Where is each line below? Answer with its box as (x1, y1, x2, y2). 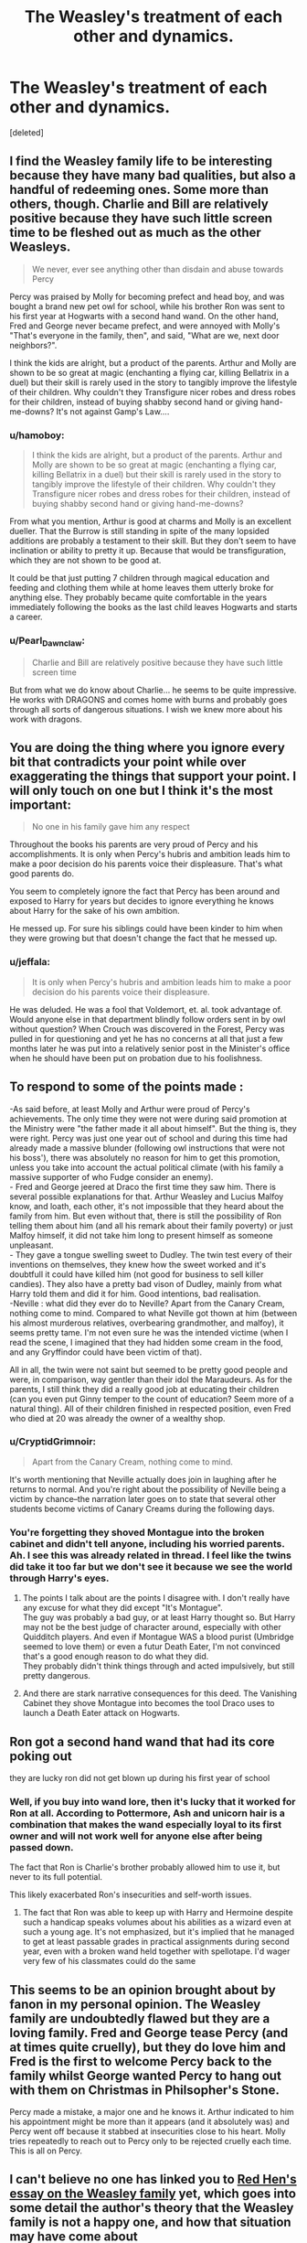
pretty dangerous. (22, 1670, 91, 1681)
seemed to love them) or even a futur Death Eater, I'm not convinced (22, 1641, 281, 1652)
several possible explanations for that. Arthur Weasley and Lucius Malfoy (9, 1191, 284, 1202)
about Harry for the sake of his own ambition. (9, 906, 180, 917)
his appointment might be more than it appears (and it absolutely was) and (9, 2116, 290, 2128)
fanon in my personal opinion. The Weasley (9, 1996, 261, 2012)
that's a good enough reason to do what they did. (22, 1651, 209, 1662)
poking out (9, 1748, 72, 1764)
